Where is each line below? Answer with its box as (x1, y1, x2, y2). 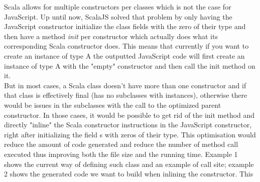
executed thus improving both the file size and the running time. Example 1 (4, 148, 238, 159)
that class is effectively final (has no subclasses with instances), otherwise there (4, 90, 247, 100)
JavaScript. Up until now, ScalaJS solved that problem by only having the (4, 11, 232, 22)
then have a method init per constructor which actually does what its (4, 31, 218, 41)
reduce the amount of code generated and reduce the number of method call (4, 139, 238, 149)
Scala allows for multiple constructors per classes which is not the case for (4, 2, 231, 12)
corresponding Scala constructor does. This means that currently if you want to (4, 41, 249, 51)
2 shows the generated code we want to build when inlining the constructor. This (4, 168, 253, 179)
